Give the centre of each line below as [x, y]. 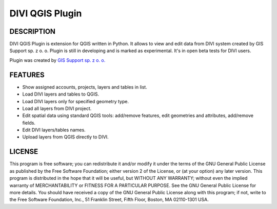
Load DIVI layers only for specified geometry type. [76, 101]
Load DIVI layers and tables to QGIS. [61, 94]
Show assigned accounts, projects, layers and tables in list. [85, 87]
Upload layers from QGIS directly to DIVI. [65, 137]
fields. [29, 123]
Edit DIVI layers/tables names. [54, 130]
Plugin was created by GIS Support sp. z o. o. [57, 60]
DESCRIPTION [33, 31]
